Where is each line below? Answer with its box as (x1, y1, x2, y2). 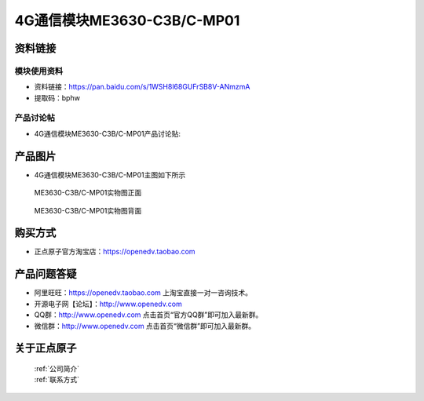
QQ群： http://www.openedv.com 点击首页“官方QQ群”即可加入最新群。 (34, 310, 263, 319)
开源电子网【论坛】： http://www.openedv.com (34, 299, 182, 308)
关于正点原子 (14, 341, 77, 355)
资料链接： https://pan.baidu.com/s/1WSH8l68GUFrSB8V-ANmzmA (34, 82, 250, 92)
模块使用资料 (14, 65, 64, 76)
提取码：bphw (34, 93, 80, 102)
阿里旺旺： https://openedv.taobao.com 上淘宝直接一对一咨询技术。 (34, 288, 253, 297)
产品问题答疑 (14, 268, 77, 281)
